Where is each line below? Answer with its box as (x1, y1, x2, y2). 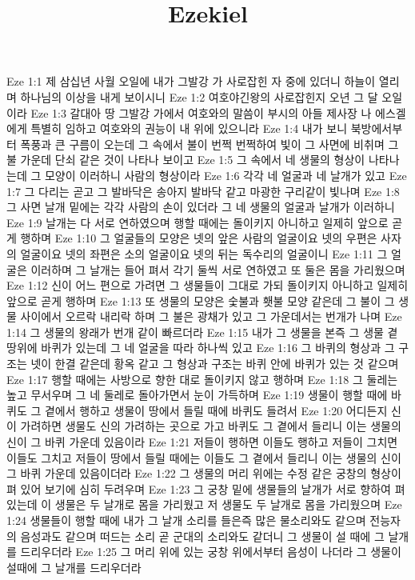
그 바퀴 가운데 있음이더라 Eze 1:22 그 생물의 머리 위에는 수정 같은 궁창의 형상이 (6, 465, 401, 482)
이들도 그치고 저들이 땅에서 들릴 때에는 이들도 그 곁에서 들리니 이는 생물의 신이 (6, 449, 401, 466)
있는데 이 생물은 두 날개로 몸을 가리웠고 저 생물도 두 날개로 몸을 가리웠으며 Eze (6, 496, 402, 513)
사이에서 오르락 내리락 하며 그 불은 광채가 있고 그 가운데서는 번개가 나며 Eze (20, 308, 402, 325)
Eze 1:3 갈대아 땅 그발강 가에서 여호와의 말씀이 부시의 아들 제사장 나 (30, 104, 372, 121)
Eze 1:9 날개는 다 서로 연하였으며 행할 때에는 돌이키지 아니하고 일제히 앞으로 (6, 214, 389, 230)
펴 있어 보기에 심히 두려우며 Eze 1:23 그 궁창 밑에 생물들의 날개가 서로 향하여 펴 (6, 480, 405, 497)
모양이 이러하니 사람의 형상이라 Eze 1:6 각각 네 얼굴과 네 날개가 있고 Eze (44, 166, 407, 183)
